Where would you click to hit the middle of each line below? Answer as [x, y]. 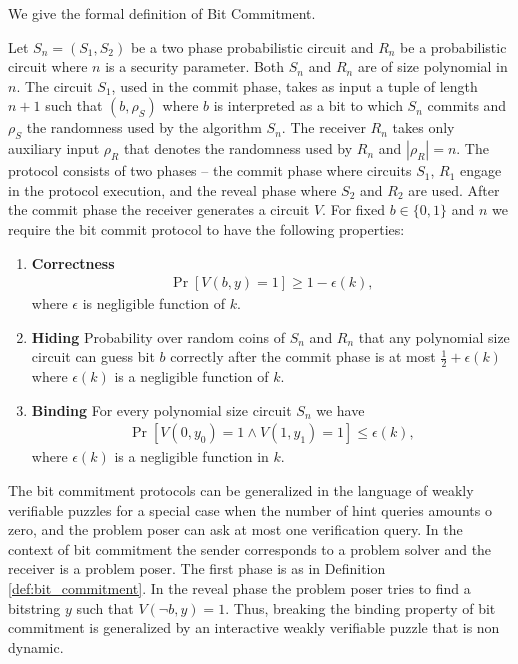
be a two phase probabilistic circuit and [252, 46]
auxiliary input [54, 148]
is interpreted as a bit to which [308, 105]
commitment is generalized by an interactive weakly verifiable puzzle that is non [254, 627]
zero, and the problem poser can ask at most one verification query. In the [235, 529]
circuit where [48, 66]
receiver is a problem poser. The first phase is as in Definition [197, 568]
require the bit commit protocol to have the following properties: [206, 228]
